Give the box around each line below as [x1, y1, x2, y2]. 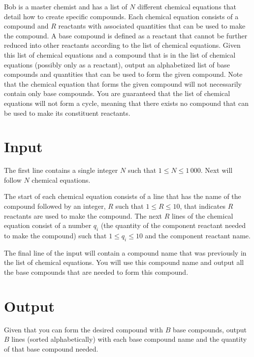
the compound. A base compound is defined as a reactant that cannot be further [4, 30, 248, 40]
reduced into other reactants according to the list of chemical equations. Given [4, 40, 241, 50]
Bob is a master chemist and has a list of [4, 1, 127, 11]
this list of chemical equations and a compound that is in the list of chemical [4, 49, 236, 60]
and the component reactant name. [145, 230, 251, 241]
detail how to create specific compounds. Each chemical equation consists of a [4, 11, 239, 21]
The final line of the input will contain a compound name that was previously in [4, 247, 247, 258]
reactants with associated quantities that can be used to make [58, 21, 246, 31]
